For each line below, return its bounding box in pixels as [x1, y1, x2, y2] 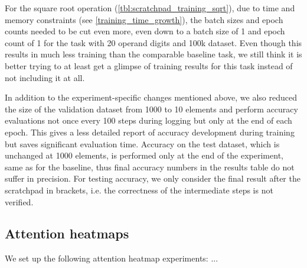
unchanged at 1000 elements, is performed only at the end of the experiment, [5, 149, 283, 162]
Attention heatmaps [5, 224, 129, 243]
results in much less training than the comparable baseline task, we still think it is [5, 48, 302, 60]
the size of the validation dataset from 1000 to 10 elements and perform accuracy [5, 102, 298, 115]
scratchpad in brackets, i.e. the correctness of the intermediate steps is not [5, 183, 273, 196]
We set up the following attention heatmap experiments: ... [5, 252, 218, 264]
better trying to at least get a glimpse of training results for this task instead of [5, 59, 293, 72]
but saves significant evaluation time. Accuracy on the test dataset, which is [5, 137, 280, 150]
